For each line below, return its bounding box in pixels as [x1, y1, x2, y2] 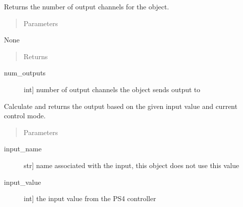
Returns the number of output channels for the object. [4, 1, 169, 11]
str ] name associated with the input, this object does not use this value [24, 160, 239, 170]
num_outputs [4, 68, 46, 78]
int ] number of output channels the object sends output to [24, 84, 200, 94]
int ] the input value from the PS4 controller [24, 193, 156, 204]
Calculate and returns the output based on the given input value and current [4, 101, 238, 111]
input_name [4, 143, 42, 154]
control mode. [4, 110, 46, 121]
